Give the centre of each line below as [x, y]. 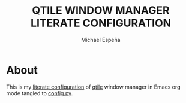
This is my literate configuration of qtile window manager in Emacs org [93, 87]
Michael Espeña [101, 40]
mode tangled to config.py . [40, 93]
